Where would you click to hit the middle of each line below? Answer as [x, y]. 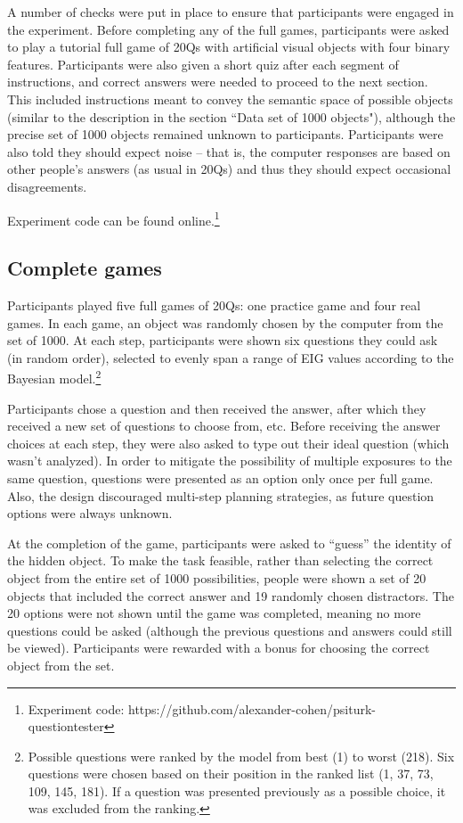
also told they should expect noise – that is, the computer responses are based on [229, 151]
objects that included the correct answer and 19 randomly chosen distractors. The [231, 595]
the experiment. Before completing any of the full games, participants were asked [228, 29]
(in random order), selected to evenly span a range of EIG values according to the [231, 357]
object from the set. [61, 665]
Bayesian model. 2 [54, 377]
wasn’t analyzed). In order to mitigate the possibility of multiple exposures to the [230, 461]
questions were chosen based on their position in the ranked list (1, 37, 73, [231, 774]
